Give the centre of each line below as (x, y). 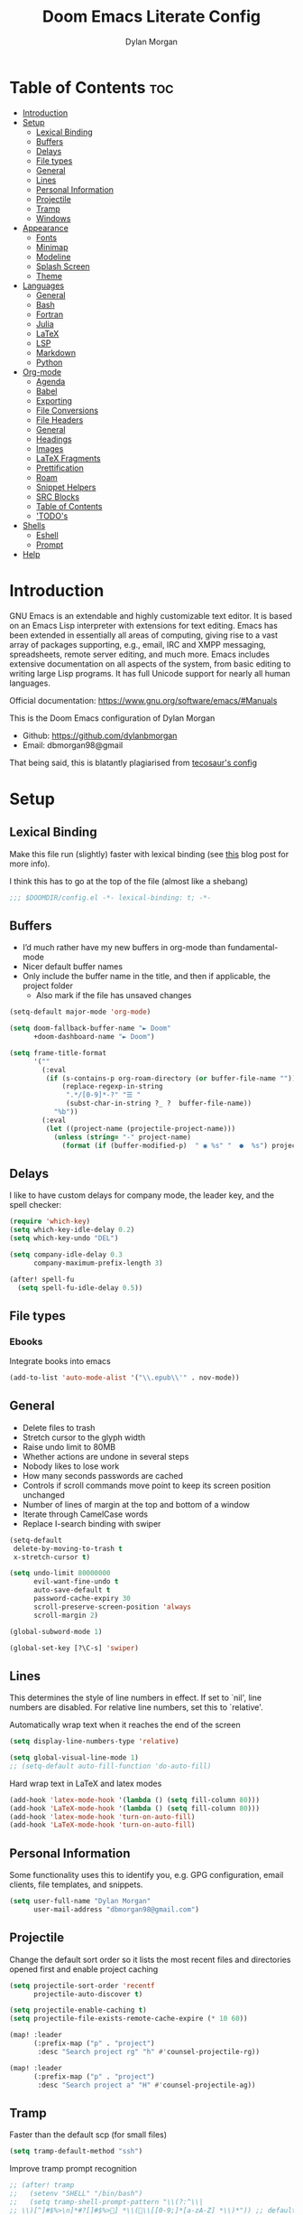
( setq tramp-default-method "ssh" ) (76, 2152)
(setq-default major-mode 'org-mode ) (80, 1012)
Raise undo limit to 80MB (69, 1446)
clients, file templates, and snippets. (76, 1884)
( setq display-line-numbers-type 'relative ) (94, 1742)
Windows (53, 218)
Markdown (56, 352)
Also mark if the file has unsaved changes (114, 995)
